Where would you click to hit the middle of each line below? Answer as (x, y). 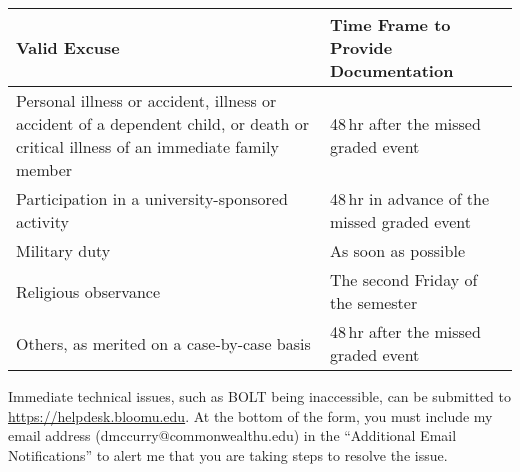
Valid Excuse (68, 47)
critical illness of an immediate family (147, 146)
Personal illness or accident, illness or (146, 100)
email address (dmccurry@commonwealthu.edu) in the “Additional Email (232, 435)
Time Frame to (390, 24)
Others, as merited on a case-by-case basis (163, 343)
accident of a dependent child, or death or (162, 123)
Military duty (63, 250)
